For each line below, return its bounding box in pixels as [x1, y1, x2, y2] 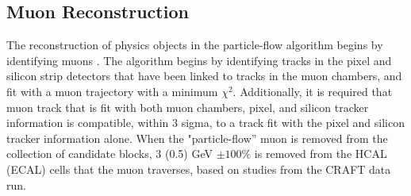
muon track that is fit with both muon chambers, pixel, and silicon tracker [6, 98, 369, 115]
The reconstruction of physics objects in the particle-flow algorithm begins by [6, 37, 383, 53]
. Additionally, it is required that [232, 83, 393, 99]
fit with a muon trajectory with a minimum [6, 83, 218, 99]
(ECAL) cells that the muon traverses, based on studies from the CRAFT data [6, 160, 391, 177]
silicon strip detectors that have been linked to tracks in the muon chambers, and [6, 67, 402, 84]
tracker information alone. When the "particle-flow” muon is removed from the [6, 129, 388, 146]
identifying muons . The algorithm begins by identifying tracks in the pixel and [6, 52, 392, 68]
